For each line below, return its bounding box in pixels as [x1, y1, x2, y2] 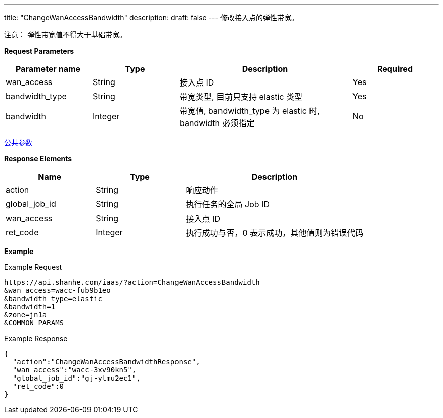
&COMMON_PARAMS [4, 319, 64, 327]
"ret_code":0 [12, 382, 64, 390]
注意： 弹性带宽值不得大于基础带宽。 [4, 30, 126, 39]
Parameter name [15, 64, 81, 74]
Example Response [4, 334, 68, 343]
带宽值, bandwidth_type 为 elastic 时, [180, 106, 320, 116]
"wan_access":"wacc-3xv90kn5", [12, 366, 137, 374]
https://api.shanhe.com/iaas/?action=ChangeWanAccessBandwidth [4, 278, 260, 286]
